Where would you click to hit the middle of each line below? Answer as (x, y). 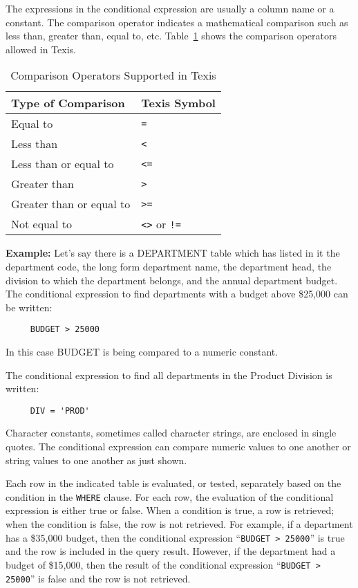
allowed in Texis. (41, 49)
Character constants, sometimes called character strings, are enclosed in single (171, 433)
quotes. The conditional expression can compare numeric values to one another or (178, 447)
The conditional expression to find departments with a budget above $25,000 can (177, 294)
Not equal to (42, 224)
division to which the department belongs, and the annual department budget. (172, 280)
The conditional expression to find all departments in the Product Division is (169, 375)
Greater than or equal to (71, 204)
